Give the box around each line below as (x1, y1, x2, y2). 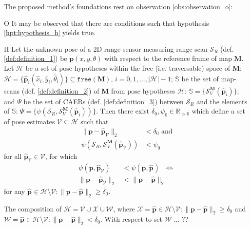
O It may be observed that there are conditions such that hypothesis (4, 18, 209, 28)
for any (4, 186, 25, 196)
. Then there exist (96, 106, 150, 116)
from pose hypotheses (111, 85, 175, 95)
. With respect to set (100, 214, 162, 224)
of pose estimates (4, 116, 55, 127)
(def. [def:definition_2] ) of (21, 85, 99, 95)
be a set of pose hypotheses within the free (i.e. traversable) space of (25, 62, 231, 73)
